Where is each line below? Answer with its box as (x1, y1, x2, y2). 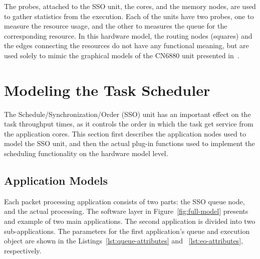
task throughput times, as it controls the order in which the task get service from (4, 118, 253, 129)
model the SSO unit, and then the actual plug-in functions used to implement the (4, 138, 255, 149)
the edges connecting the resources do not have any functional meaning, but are (4, 40, 249, 51)
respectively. (4, 245, 42, 255)
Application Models (4, 173, 108, 188)
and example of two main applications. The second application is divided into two (4, 216, 255, 226)
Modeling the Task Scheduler (4, 79, 210, 100)
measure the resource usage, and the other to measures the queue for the (4, 21, 227, 31)
